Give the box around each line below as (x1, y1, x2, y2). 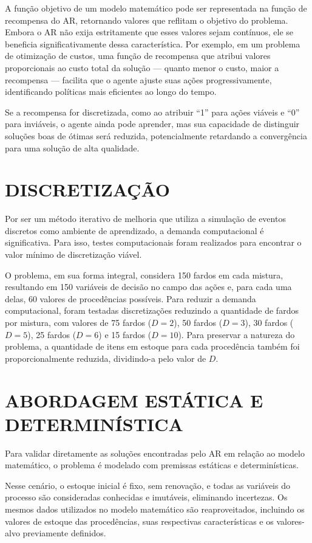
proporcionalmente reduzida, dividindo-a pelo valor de (5, 351, 206, 364)
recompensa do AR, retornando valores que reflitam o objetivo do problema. (5, 13, 288, 26)
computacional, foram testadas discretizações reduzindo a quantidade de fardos (5, 304, 299, 317)
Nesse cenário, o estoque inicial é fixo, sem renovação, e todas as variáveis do (5, 479, 290, 491)
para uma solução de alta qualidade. (5, 141, 140, 154)
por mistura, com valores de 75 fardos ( (5, 316, 152, 328)
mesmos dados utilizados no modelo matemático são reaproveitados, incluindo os (5, 503, 305, 516)
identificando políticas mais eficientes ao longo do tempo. (5, 85, 217, 98)
